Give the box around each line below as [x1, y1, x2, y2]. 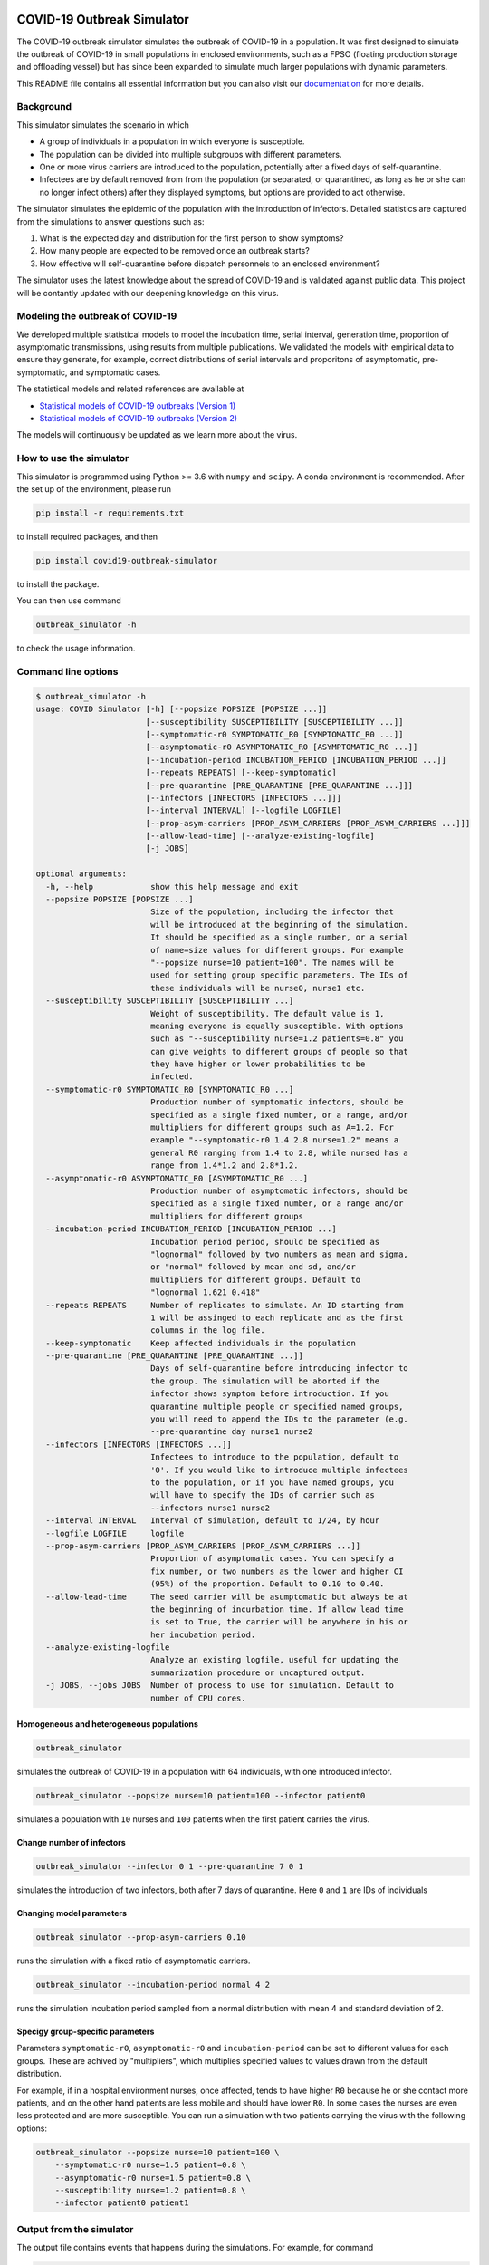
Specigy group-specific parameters [16, 2026, 155, 2038]
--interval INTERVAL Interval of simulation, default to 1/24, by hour [45, 1516, 380, 1526]
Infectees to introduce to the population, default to [149, 1452, 399, 1462]
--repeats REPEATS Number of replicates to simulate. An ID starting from [45, 1300, 404, 1310]
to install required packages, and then [16, 531, 158, 542]
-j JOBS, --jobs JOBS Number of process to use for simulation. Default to [45, 1681, 394, 1691]
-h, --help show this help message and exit [45, 882, 299, 892]
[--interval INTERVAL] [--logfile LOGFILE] [145, 805, 342, 815]
